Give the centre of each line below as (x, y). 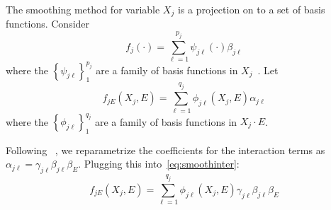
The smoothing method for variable (83, 9)
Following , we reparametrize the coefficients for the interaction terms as (165, 150)
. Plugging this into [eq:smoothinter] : (159, 164)
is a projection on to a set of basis (251, 9)
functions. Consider (48, 24)
